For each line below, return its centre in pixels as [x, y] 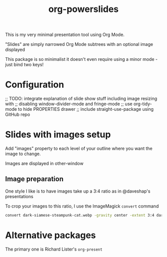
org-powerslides [83, 9]
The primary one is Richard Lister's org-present [54, 249]
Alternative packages [50, 235]
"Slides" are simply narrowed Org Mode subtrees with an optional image [79, 44]
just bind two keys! [24, 65]
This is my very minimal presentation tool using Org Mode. [65, 35]
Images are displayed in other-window [44, 164]
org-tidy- [143, 104]
